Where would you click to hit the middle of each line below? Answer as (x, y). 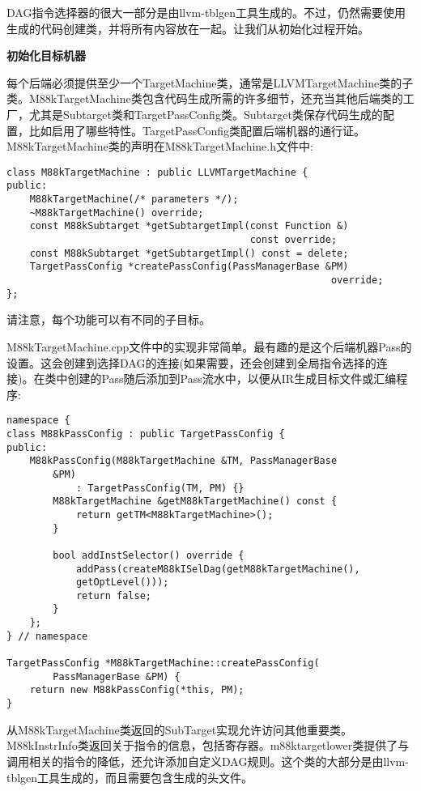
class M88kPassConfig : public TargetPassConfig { (146, 434)
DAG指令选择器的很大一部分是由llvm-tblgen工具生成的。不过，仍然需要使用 (206, 12)
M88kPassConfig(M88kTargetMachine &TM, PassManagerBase (183, 461)
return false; (113, 595)
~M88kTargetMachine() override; (117, 213)
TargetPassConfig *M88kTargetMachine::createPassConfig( (163, 663)
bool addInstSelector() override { (149, 555)
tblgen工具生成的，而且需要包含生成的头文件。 (130, 777)
